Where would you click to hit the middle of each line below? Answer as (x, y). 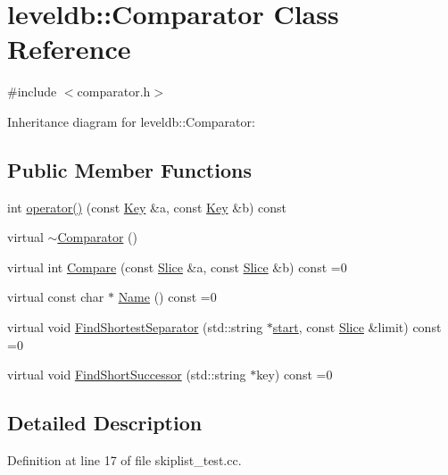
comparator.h (114, 92)
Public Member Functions (129, 169)
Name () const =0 (167, 297)
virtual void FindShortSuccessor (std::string (127, 375)
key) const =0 (295, 375)
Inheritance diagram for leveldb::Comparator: (131, 121)
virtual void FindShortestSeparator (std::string (135, 327)
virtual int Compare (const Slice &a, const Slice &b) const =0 (177, 267)
